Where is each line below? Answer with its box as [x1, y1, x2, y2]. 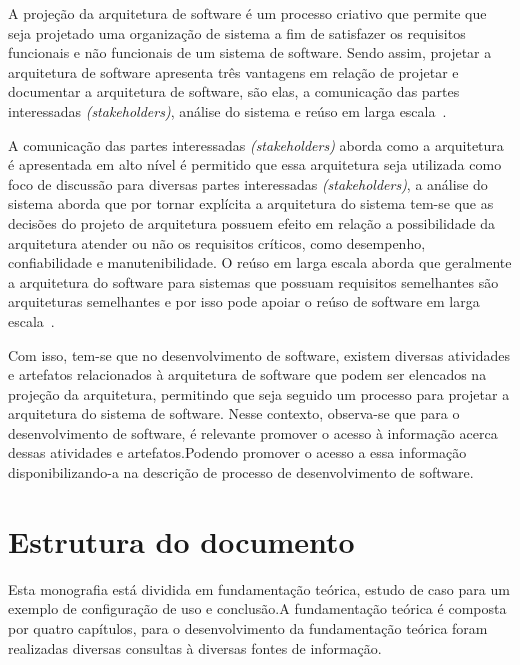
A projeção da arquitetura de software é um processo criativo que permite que [8, 3, 487, 23]
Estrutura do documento [8, 520, 355, 561]
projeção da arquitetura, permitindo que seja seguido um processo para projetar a [8, 383, 510, 404]
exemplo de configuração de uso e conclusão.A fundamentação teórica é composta [8, 598, 507, 619]
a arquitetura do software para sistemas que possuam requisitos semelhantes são [8, 271, 499, 292]
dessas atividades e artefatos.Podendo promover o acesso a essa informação [8, 442, 467, 463]
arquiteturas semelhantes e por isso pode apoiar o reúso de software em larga [8, 291, 480, 312]
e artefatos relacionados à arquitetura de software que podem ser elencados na [8, 364, 487, 385]
